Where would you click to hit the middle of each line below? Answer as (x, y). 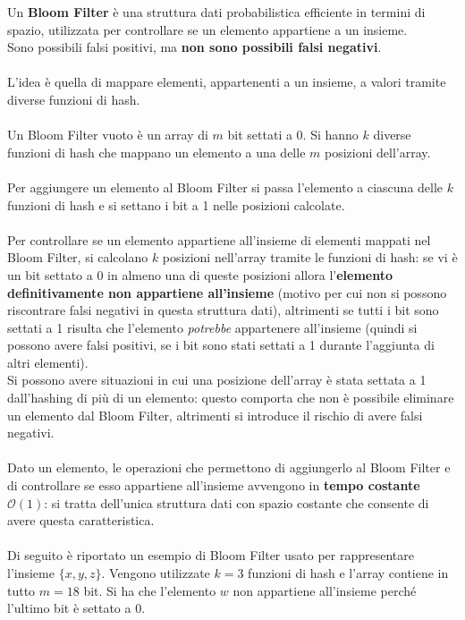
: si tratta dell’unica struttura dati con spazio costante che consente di (237, 502)
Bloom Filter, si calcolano (78, 257)
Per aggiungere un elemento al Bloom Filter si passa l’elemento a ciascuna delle (225, 187)
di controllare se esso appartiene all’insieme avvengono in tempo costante (214, 485)
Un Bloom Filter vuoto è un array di (108, 135)
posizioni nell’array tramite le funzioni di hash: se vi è (310, 257)
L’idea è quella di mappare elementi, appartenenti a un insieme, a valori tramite (227, 82)
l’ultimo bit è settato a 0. (76, 608)
